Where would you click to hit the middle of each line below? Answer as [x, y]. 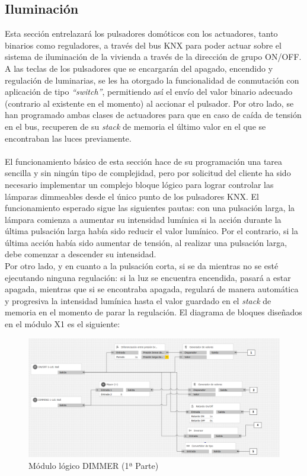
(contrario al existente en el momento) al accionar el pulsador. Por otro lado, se [149, 103]
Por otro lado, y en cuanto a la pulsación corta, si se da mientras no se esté [142, 266]
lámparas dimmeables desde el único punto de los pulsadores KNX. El [132, 196]
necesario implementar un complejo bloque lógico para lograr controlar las [139, 184]
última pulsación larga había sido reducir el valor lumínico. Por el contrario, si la [152, 231]
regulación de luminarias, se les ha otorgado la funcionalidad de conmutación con [152, 80]
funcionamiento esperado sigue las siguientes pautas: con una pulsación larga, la [150, 208]
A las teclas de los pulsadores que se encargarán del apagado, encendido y [139, 68]
